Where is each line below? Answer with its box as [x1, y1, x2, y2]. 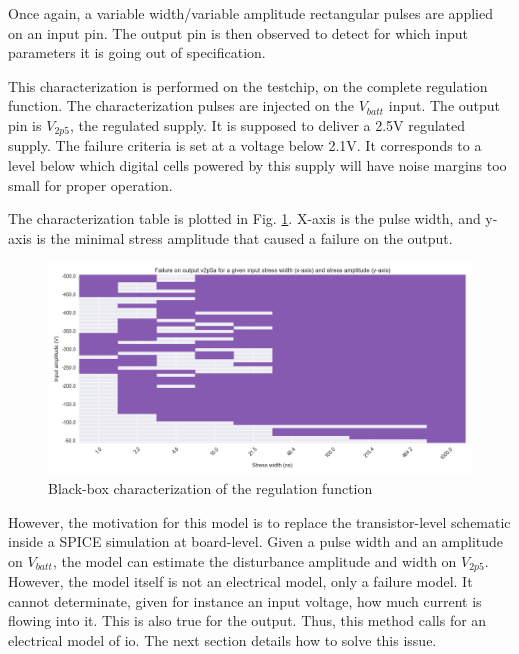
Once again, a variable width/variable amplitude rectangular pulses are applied [8, 3, 493, 23]
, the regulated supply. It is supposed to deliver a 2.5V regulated [69, 114, 466, 135]
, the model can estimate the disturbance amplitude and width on [52, 550, 457, 571]
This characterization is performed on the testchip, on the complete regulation [8, 75, 488, 96]
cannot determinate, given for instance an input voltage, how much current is [8, 590, 482, 611]
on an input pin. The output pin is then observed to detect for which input [8, 22, 468, 43]
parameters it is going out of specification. [8, 42, 266, 63]
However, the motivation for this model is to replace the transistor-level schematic [8, 511, 511, 532]
